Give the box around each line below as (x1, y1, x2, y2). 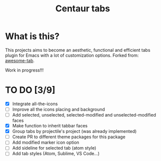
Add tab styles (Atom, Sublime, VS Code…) (12, 151, 100, 157)
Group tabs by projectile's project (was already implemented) (12, 128, 137, 134)
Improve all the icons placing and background (12, 106, 105, 112)
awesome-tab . (5, 57, 35, 63)
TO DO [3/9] (5, 84, 56, 96)
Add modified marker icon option (12, 139, 80, 146)
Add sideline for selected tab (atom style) (12, 145, 97, 151)
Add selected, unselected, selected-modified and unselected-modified (12, 112, 156, 118)
